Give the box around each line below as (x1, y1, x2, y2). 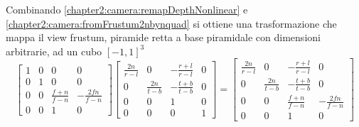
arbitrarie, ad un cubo (6, 43, 102, 58)
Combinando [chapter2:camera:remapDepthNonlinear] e (6, 2, 248, 16)
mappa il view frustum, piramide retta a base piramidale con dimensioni (6, 30, 321, 45)
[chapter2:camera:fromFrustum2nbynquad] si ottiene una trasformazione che (6, 16, 337, 31)
